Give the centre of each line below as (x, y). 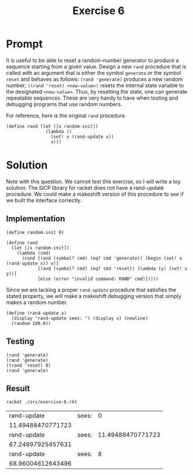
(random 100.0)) (31, 323)
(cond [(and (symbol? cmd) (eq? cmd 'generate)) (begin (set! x (102, 258)
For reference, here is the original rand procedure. (66, 116)
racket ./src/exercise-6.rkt (42, 402)
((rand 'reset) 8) (28, 365)
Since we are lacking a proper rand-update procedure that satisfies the (91, 289)
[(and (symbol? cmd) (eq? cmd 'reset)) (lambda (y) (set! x (112, 268)
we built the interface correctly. (44, 200)
